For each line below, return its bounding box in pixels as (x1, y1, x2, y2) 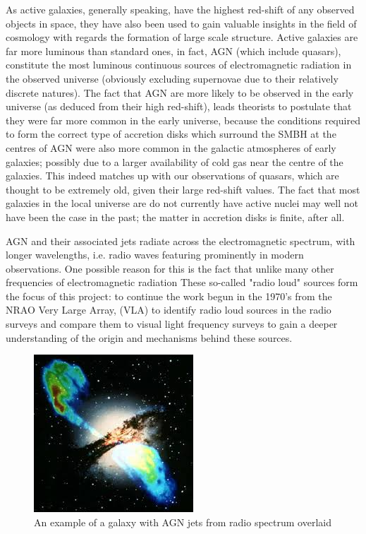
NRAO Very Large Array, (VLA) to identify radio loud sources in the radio (6, 302, 331, 317)
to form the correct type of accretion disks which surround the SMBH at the (6, 126, 336, 141)
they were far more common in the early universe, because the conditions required (6, 112, 360, 127)
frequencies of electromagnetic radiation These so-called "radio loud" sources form (6, 275, 358, 290)
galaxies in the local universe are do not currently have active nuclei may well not (6, 196, 358, 210)
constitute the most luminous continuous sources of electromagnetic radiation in (6, 57, 352, 72)
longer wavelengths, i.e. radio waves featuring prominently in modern (6, 247, 304, 262)
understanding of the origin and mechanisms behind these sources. (6, 330, 293, 345)
